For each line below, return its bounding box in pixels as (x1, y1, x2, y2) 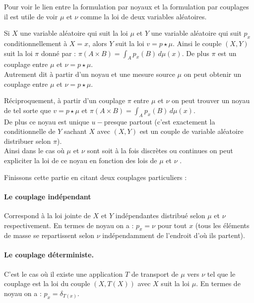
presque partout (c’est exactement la (104, 116, 215, 126)
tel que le (207, 268, 236, 279)
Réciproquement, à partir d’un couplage (4, 95, 126, 106)
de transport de (131, 268, 179, 279)
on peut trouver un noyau (171, 95, 250, 106)
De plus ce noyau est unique (4, 116, 89, 126)
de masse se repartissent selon (4, 230, 95, 241)
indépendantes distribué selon (115, 210, 205, 220)
